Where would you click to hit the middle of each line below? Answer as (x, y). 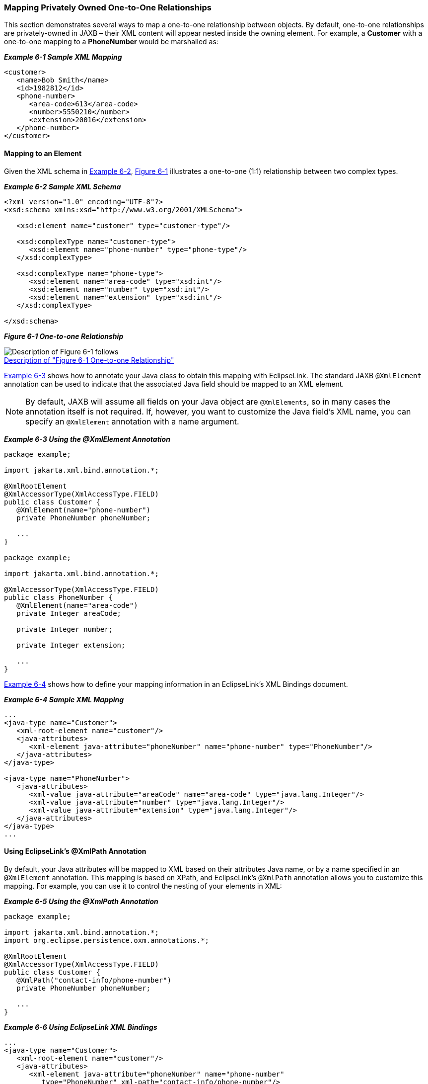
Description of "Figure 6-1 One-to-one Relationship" (89, 360)
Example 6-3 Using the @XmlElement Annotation (87, 439)
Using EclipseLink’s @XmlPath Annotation (75, 851)
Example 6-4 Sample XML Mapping (64, 699)
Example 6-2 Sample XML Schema (63, 186)
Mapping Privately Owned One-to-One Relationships (108, 7)
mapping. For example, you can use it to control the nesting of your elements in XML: (143, 886)
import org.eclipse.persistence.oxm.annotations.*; (107, 940)
